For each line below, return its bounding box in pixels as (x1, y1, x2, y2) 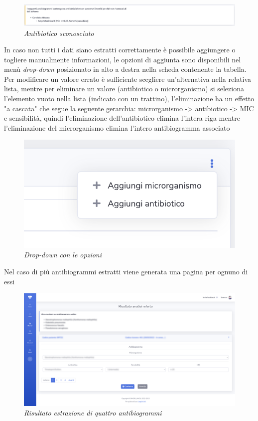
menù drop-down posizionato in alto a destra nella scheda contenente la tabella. (4, 64, 247, 74)
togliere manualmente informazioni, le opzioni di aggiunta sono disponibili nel (4, 54, 241, 64)
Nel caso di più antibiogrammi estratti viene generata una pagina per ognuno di (4, 266, 248, 277)
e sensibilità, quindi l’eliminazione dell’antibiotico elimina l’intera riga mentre (4, 113, 240, 123)
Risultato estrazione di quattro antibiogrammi (24, 408, 162, 418)
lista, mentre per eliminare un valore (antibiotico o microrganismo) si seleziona (4, 83, 244, 94)
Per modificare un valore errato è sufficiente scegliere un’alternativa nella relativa (4, 73, 252, 84)
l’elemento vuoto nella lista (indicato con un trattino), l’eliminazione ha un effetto (4, 93, 255, 104)
